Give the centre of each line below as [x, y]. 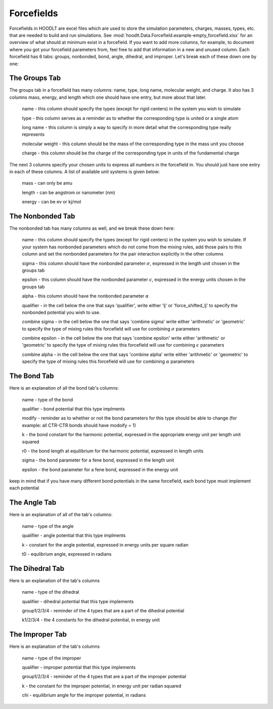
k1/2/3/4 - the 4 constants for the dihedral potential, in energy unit [91, 620]
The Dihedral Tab [37, 569]
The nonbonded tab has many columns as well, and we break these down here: [92, 228]
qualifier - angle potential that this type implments [74, 535]
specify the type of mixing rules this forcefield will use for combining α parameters [108, 361]
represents [33, 135]
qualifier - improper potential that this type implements [79, 668]
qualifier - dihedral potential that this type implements [78, 601]
